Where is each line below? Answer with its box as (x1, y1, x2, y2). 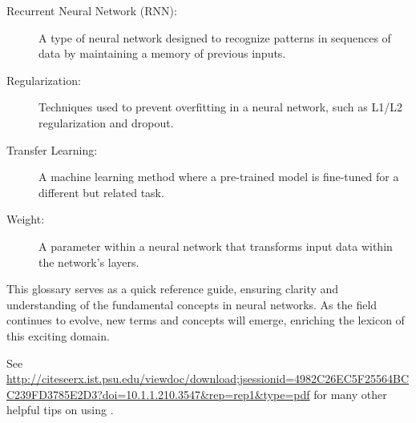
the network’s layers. (38, 253, 139, 270)
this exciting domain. (6, 327, 110, 344)
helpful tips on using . (6, 401, 114, 418)
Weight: (6, 211, 45, 228)
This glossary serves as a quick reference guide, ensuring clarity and (6, 280, 339, 297)
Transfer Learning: (6, 141, 98, 158)
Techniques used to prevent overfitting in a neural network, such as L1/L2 (38, 99, 402, 115)
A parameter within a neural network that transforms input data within (38, 237, 393, 254)
